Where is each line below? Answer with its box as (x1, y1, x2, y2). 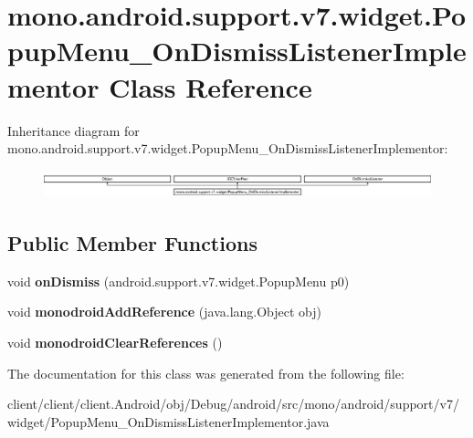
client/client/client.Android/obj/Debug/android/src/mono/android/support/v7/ (7, 394, 459, 413)
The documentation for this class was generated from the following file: (7, 363, 405, 382)
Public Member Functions (7, 228, 258, 256)
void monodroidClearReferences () (7, 332, 223, 351)
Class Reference (109, 68, 312, 105)
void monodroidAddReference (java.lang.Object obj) (7, 302, 322, 321)
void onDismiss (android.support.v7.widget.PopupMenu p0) (7, 271, 350, 290)
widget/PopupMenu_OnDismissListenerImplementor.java (7, 412, 330, 431)
